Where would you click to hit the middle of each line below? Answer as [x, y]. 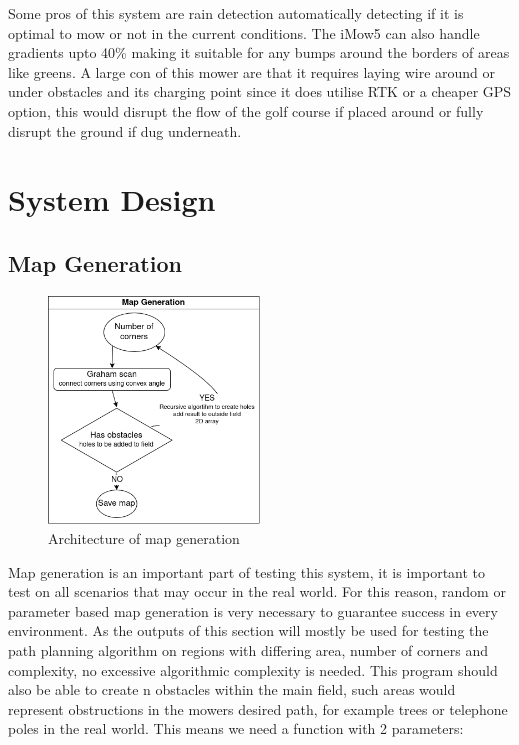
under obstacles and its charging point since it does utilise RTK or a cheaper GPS [260, 91]
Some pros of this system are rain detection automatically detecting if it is [236, 13]
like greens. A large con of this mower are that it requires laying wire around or [252, 71]
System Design [112, 199]
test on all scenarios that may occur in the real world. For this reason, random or [257, 591]
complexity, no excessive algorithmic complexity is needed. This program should [253, 669]
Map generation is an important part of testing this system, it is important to [247, 571]
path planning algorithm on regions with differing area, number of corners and [248, 649]
